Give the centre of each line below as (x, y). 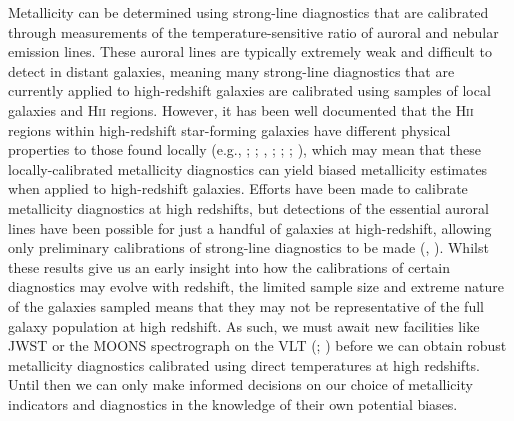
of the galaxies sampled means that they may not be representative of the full (246, 305)
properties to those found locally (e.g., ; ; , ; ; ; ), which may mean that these (244, 149)
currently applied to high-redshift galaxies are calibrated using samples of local (249, 90)
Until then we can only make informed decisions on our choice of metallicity (240, 384)
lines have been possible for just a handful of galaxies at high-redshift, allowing (250, 227)
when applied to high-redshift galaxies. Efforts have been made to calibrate (238, 188)
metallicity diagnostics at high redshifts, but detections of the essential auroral (248, 207)
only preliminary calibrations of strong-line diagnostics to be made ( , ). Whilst (248, 247)
